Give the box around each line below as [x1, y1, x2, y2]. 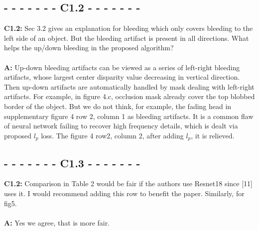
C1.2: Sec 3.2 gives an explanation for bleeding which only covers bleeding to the [4, 23, 253, 33]
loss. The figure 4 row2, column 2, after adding [41, 130, 184, 140]
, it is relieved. [191, 130, 235, 140]
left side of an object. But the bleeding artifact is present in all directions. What [4, 32, 249, 43]
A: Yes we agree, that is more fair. [4, 217, 110, 228]
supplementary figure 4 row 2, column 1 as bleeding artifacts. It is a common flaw [4, 111, 254, 121]
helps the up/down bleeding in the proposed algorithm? [4, 42, 174, 53]
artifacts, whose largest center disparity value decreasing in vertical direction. [4, 72, 240, 82]
